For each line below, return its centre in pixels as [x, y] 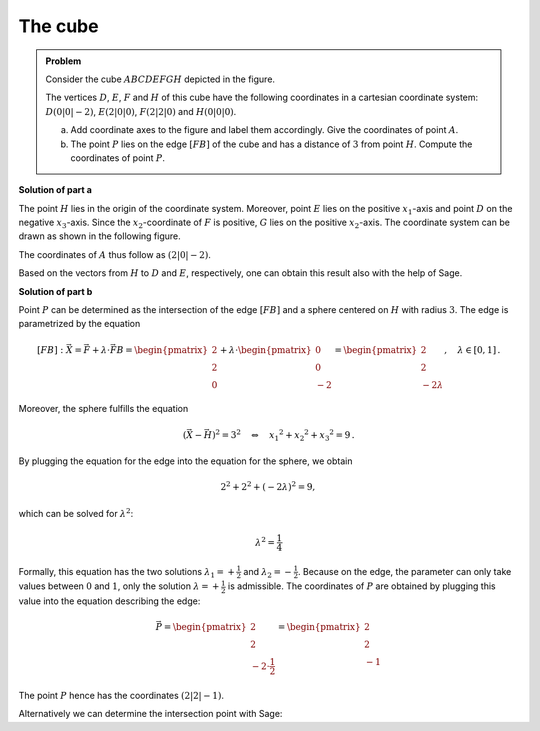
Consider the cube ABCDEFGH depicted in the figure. [160, 79]
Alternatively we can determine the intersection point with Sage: [150, 714]
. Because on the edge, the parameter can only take [404, 571]
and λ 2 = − [267, 572]
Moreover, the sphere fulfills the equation [103, 409]
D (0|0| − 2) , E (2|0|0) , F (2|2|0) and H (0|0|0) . [141, 111]
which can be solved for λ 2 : [76, 512]
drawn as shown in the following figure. [99, 236]
